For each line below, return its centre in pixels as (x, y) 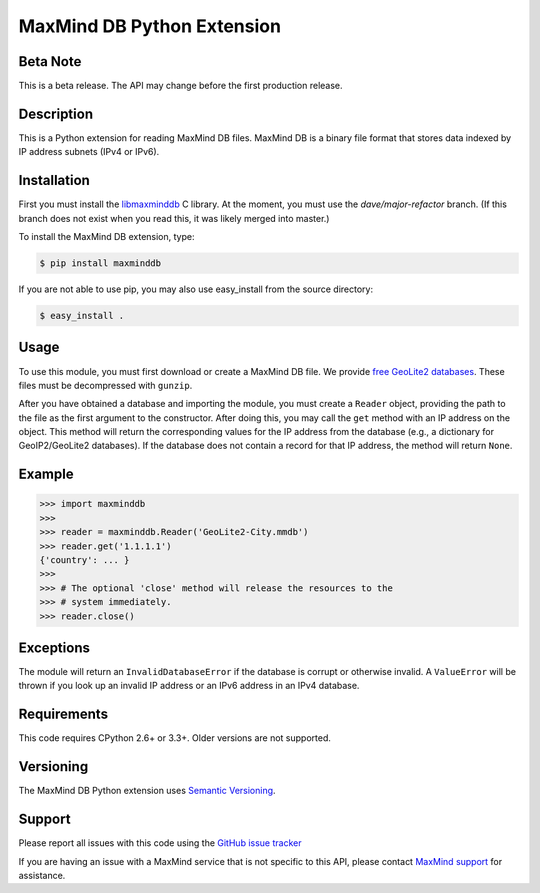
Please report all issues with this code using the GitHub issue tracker (160, 843)
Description (56, 113)
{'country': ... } (84, 560)
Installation (54, 180)
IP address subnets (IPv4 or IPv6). (89, 152)
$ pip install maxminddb (100, 263)
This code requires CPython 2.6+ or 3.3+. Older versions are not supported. (175, 738)
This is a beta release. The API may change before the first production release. (181, 86)
